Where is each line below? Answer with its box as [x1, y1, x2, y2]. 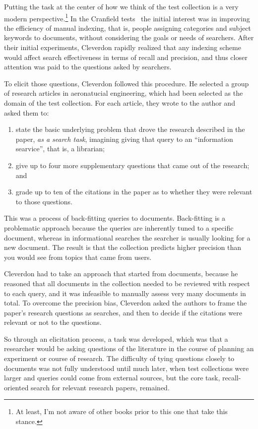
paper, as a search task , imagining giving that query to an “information [15, 133, 233, 144]
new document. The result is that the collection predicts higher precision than [4, 242, 242, 252]
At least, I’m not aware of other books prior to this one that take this [15, 406, 228, 417]
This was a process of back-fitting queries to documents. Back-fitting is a [4, 213, 226, 223]
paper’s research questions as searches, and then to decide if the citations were [4, 307, 242, 317]
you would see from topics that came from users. [4, 251, 152, 262]
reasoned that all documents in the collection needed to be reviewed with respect [4, 278, 250, 288]
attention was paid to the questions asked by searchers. [4, 61, 172, 72]
